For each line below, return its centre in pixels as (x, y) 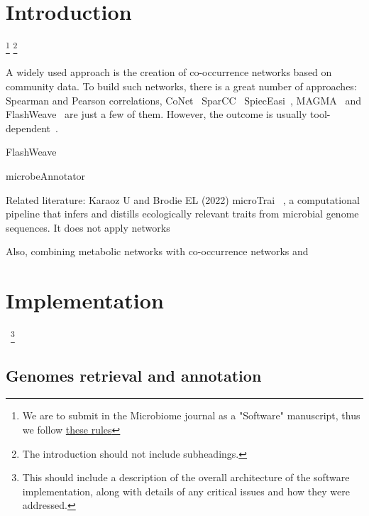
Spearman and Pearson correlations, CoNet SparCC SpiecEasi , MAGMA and (184, 100)
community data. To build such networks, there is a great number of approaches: (181, 86)
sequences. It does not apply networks (88, 227)
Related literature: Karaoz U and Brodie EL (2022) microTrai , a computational (183, 199)
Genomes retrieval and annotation (134, 375)
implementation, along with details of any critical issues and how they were (186, 491)
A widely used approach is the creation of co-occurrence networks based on (169, 72)
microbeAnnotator (46, 175)
